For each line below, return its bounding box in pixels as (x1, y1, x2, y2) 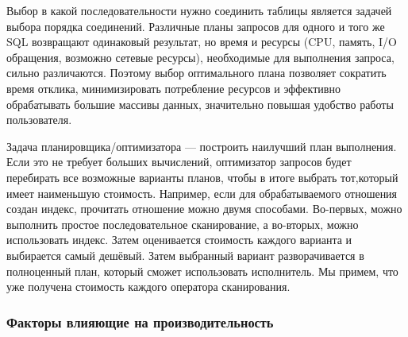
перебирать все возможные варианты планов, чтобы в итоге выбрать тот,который (6, 168, 398, 185)
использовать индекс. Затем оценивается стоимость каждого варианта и (6, 231, 352, 248)
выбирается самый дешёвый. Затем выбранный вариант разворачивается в (6, 246, 364, 263)
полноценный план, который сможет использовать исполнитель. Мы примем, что (6, 262, 398, 279)
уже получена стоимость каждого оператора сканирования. (6, 278, 291, 295)
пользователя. (6, 111, 72, 128)
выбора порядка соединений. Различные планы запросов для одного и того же (6, 17, 385, 34)
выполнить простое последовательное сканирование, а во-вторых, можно (6, 215, 359, 232)
